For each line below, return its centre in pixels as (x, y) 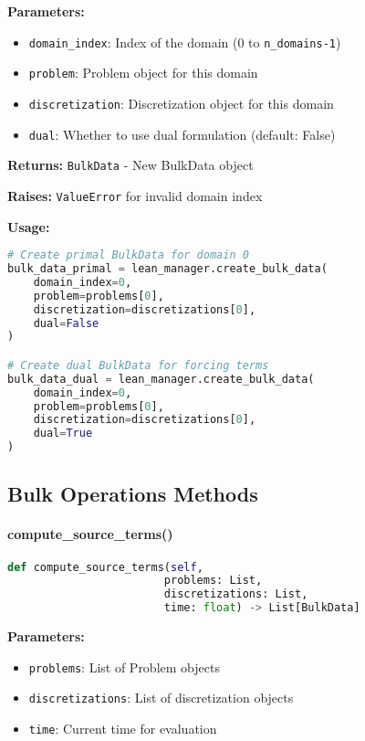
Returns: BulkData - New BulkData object (130, 165)
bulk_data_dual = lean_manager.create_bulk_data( (161, 379)
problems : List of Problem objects (124, 667)
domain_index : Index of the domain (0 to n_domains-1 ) (185, 42)
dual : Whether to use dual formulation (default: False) (182, 134)
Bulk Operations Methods (133, 494)
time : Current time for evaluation (123, 729)
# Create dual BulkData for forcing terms (138, 365)
